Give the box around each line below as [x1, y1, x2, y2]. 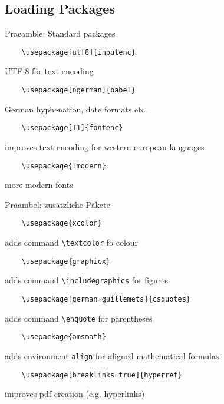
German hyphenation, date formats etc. [5, 102, 147, 115]
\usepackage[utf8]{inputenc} [21, 48, 136, 57]
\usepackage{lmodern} [21, 161, 106, 170]
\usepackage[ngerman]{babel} [21, 86, 136, 95]
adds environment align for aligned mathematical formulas [5, 349, 219, 362]
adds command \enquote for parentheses [5, 312, 153, 324]
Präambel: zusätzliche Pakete [5, 198, 110, 210]
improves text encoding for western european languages [5, 140, 205, 153]
